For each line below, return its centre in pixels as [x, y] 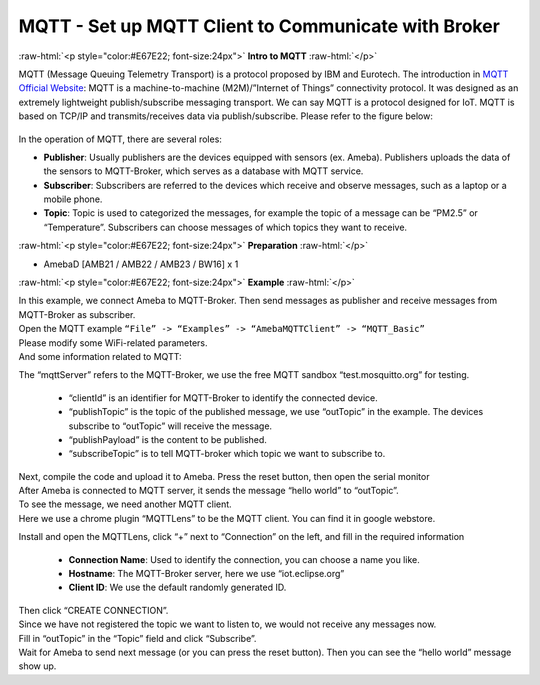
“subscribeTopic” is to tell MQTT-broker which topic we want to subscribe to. [227, 454]
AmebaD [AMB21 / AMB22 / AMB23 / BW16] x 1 [141, 264]
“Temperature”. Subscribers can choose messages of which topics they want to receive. [225, 227]
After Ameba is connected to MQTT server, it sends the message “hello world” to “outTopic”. [208, 491]
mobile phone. [73, 199]
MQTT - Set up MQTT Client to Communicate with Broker [259, 26]
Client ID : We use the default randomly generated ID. [177, 587]
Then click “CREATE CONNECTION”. [93, 610]
